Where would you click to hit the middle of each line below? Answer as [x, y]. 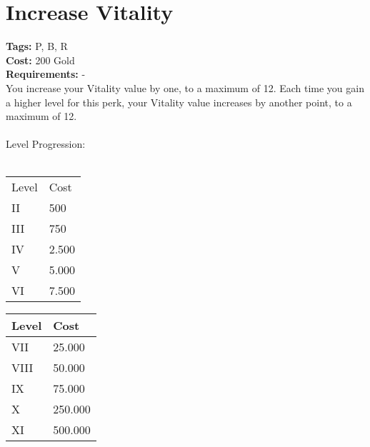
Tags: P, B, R [37, 46]
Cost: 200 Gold [40, 60]
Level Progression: [46, 144]
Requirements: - [46, 74]
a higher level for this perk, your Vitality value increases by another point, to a [179, 102]
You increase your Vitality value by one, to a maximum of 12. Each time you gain [185, 87]
